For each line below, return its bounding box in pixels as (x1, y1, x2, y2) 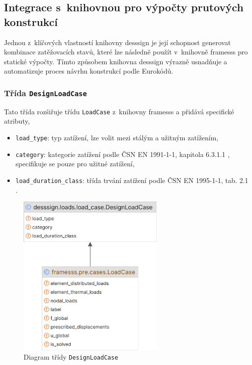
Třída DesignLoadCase (4, 86, 87, 99)
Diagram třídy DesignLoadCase (24, 352, 118, 362)
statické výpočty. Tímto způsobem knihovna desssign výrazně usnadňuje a (4, 56, 227, 66)
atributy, (4, 116, 30, 126)
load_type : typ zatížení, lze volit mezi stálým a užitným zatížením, (15, 132, 219, 142)
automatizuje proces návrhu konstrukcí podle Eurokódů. (4, 66, 173, 76)
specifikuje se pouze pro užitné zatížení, (15, 158, 135, 169)
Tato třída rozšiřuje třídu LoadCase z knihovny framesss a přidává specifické (4, 106, 234, 116)
